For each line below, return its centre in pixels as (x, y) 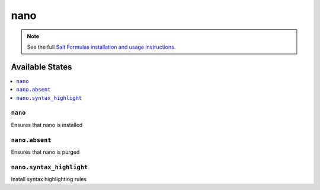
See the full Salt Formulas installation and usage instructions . (101, 47)
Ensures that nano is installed (47, 125)
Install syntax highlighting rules (49, 179)
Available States (41, 67)
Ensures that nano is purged (45, 152)
